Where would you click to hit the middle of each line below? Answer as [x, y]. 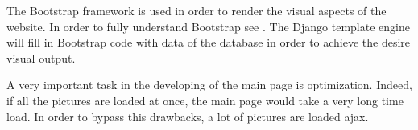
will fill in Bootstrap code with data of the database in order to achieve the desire [209, 42]
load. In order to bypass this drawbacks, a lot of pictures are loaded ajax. [188, 116]
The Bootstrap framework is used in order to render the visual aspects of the [197, 10]
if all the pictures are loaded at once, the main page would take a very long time [205, 100]
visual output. [41, 57]
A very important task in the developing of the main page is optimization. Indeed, [209, 85]
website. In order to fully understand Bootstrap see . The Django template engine [208, 26]
